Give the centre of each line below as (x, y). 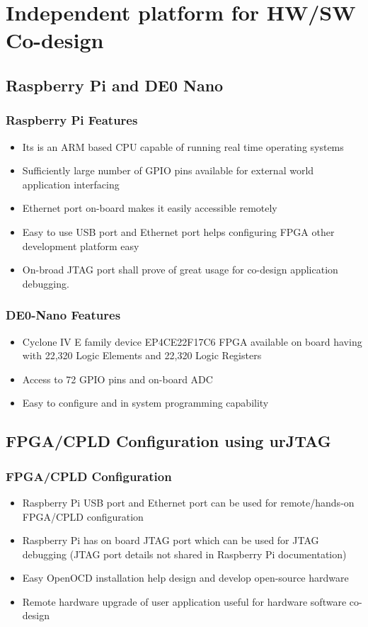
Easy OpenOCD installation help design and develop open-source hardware (185, 578)
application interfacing (71, 184)
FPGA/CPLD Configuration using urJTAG (168, 441)
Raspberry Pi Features (72, 120)
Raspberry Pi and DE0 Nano (115, 85)
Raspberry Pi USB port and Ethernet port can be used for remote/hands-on (188, 502)
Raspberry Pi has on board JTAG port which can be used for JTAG (171, 540)
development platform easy (81, 245)
